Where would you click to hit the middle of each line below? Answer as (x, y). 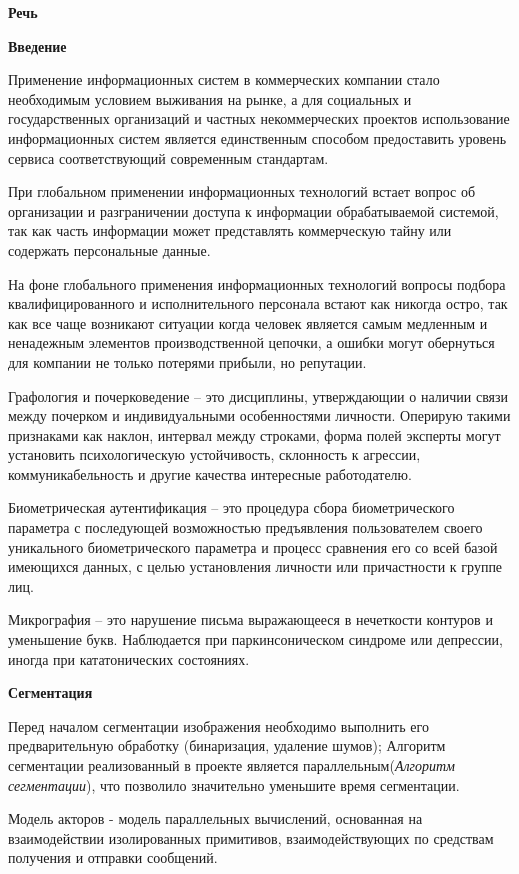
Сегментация (50, 692)
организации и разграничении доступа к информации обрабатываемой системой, (253, 210)
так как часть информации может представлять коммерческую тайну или (230, 230)
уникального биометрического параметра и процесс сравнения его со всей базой (253, 546)
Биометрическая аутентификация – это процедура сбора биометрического (231, 507)
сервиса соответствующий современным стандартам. (168, 157)
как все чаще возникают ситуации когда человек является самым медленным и (248, 322)
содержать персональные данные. (109, 249)
